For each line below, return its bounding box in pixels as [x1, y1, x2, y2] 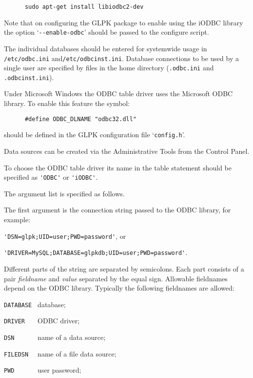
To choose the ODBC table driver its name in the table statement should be [4, 162, 232, 172]
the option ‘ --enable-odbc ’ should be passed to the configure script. [4, 27, 209, 37]
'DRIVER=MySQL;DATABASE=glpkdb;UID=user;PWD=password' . [4, 247, 188, 257]
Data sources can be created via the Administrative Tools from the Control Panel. [4, 146, 250, 156]
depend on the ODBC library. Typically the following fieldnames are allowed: [4, 283, 234, 293]
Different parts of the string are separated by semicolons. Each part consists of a [4, 263, 244, 273]
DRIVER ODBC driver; [4, 315, 80, 326]
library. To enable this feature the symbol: [4, 98, 130, 108]
